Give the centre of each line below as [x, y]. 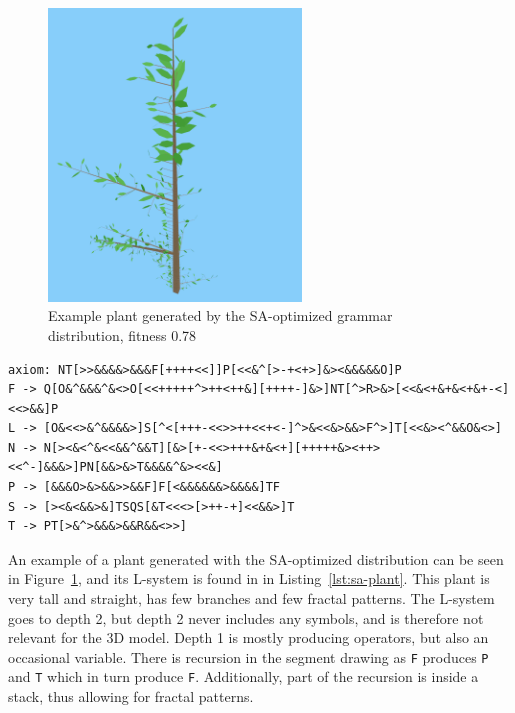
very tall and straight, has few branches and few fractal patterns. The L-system [251, 598]
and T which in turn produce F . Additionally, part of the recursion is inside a [243, 676]
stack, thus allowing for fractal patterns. [131, 696]
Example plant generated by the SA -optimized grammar [220, 315]
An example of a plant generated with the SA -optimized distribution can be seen [256, 558]
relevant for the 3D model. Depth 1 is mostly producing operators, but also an [248, 637]
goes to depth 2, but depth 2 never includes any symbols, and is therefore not [246, 617]
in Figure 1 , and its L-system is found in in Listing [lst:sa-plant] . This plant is [249, 578]
